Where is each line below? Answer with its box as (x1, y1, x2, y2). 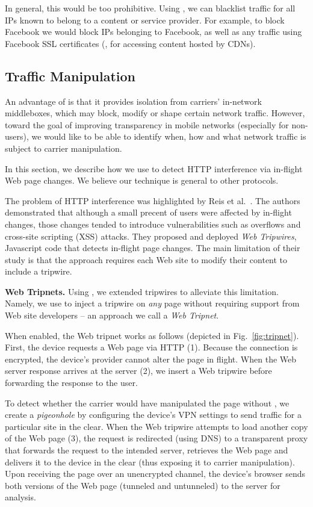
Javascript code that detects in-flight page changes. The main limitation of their (5, 241, 300, 254)
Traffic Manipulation (5, 66, 136, 85)
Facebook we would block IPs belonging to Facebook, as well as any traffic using (5, 25, 302, 38)
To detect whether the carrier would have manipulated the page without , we (5, 396, 290, 409)
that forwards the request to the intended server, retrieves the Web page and (5, 444, 288, 456)
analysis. (5, 491, 36, 503)
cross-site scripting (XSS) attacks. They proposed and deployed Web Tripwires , (5, 229, 297, 242)
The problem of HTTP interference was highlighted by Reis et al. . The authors (5, 194, 300, 207)
